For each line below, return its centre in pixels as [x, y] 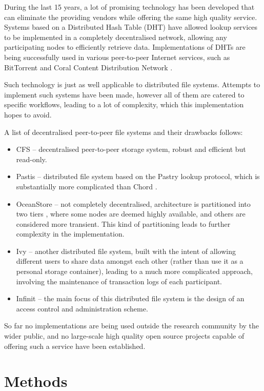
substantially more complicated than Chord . [87, 186]
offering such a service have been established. [75, 346]
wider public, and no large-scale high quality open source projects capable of [124, 336]
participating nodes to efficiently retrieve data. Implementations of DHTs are [125, 47]
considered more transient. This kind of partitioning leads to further [123, 223]
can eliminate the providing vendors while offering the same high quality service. [131, 17]
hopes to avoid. [28, 114]
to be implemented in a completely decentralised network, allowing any [116, 37]
